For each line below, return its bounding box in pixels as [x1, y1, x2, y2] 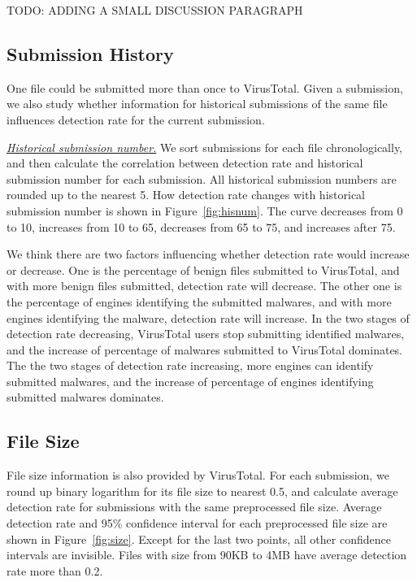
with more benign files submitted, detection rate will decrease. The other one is [7, 277, 402, 294]
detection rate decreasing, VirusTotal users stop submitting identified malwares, [7, 325, 405, 342]
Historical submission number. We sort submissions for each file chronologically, [7, 138, 403, 155]
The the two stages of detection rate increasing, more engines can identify [7, 357, 374, 374]
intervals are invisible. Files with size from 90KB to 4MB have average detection [7, 546, 407, 563]
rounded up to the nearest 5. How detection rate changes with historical [7, 186, 365, 203]
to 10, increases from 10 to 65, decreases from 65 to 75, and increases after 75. [7, 218, 396, 235]
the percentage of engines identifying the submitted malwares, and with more [7, 293, 392, 310]
